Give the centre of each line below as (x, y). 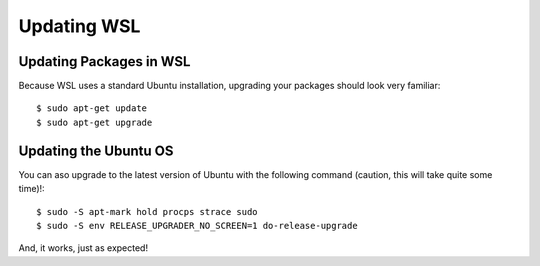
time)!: (31, 189)
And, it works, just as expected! (83, 248)
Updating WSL (79, 26)
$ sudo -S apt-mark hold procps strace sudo (147, 211)
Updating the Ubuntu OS (96, 150)
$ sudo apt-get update (92, 108)
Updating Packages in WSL (104, 61)
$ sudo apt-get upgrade (94, 122)
